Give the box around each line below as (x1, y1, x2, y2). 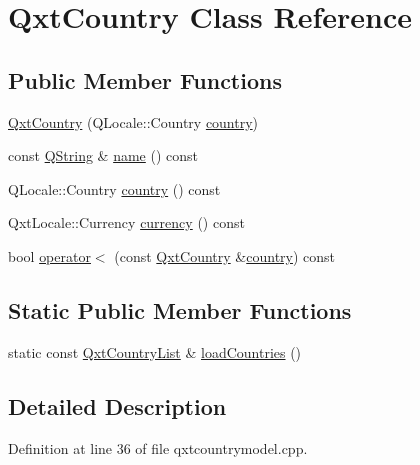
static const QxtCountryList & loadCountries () (8, 341, 302, 362)
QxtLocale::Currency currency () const (8, 212, 245, 233)
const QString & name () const (8, 145, 198, 166)
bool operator (8, 245, 91, 266)
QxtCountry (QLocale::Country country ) (8, 111, 259, 132)
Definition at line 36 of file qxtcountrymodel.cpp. (8, 437, 308, 458)
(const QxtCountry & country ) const (114, 245, 336, 266)
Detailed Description (8, 390, 227, 421)
